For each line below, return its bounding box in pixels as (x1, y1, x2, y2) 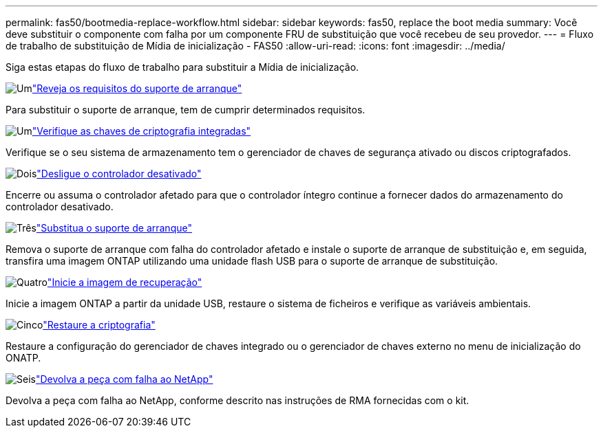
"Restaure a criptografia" (43, 319, 156, 331)
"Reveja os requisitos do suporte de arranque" (32, 82, 242, 94)
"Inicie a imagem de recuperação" (47, 276, 202, 288)
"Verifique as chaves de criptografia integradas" (32, 125, 251, 137)
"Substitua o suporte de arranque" (36, 222, 192, 234)
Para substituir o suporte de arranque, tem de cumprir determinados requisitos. (6, 104, 366, 115)
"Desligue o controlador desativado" (36, 168, 202, 179)
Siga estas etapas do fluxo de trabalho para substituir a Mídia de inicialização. (6, 61, 359, 73)
